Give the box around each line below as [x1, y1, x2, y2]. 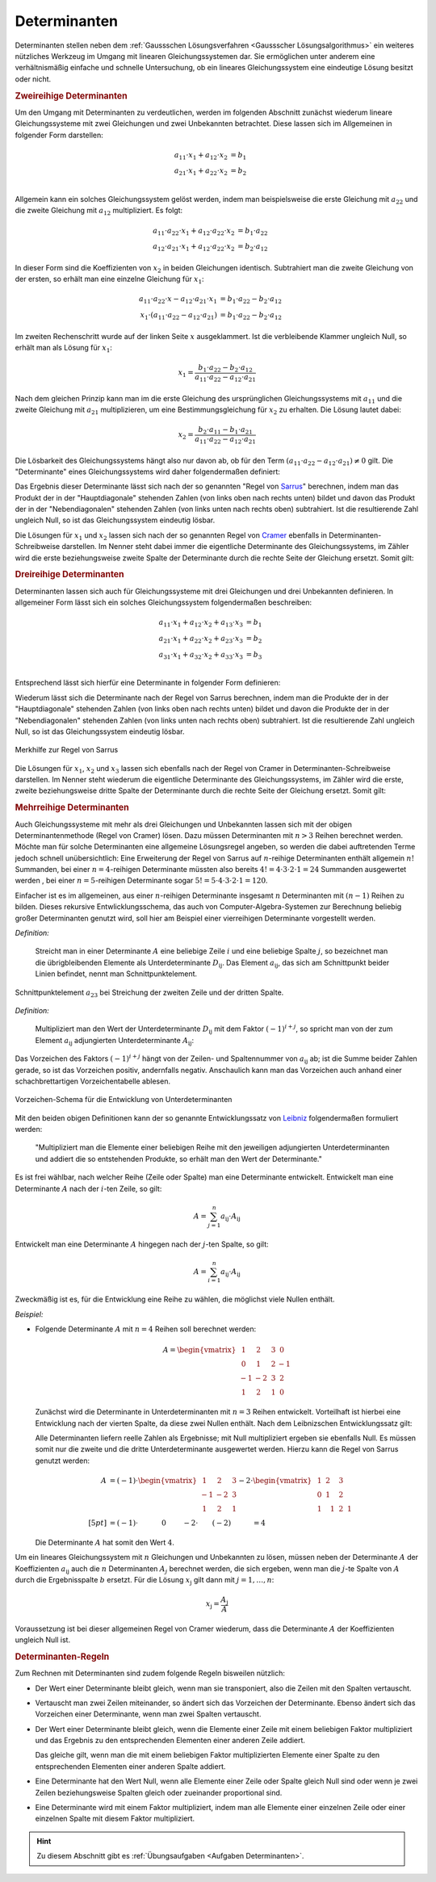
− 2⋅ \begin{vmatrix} [238, 1476, 312, 1485]
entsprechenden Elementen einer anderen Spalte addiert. [35, 1761, 226, 1771]
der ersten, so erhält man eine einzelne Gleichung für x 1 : [15, 275, 205, 286]
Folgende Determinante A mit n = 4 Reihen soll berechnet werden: [35, 1324, 257, 1334]
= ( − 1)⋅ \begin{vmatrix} [109, 1476, 198, 1485]
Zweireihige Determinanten [15, 90, 128, 101]
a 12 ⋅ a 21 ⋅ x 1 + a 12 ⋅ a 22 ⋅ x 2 [153, 242, 235, 254]
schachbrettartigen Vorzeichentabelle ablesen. [15, 1076, 171, 1086]
